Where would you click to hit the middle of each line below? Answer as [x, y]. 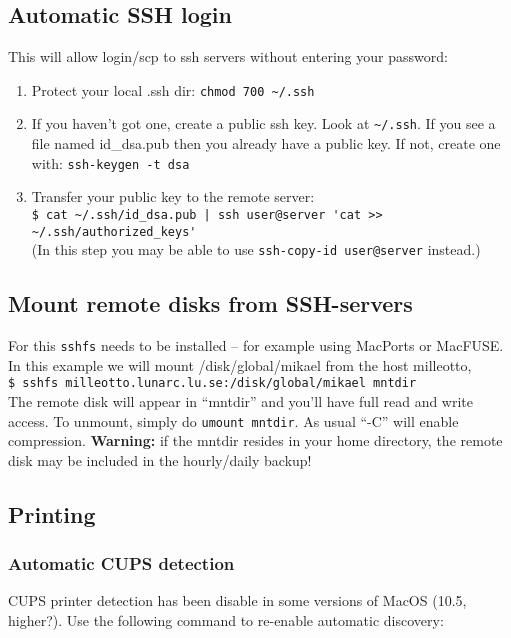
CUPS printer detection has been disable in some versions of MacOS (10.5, [237, 600]
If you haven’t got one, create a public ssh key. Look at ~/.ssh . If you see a [263, 123]
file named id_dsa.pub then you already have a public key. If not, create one [266, 143]
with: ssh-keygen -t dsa [110, 162]
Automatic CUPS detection [121, 563]
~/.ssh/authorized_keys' [114, 231]
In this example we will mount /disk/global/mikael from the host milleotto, [240, 364]
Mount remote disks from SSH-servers [210, 303]
